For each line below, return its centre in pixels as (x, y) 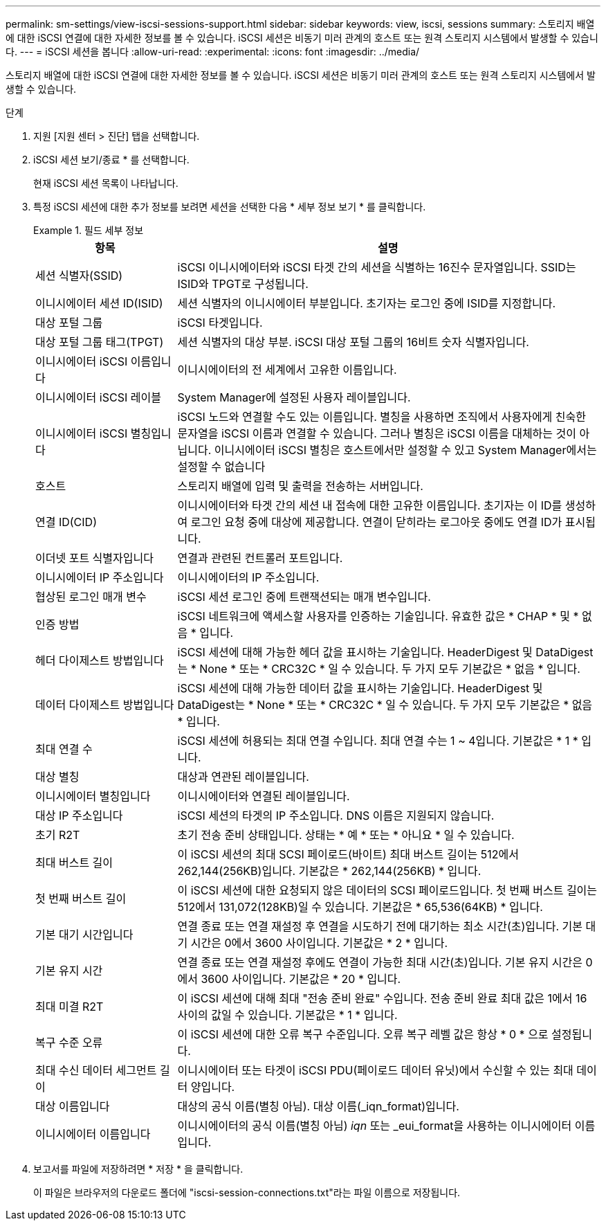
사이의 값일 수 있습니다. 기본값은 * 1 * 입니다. (287, 1015)
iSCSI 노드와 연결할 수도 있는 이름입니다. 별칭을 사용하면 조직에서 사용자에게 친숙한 (382, 417)
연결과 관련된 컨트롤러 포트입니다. (260, 558)
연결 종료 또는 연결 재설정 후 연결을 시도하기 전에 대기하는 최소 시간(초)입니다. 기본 (380, 926)
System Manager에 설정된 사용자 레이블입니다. (294, 397)
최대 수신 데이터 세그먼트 (96, 1070)
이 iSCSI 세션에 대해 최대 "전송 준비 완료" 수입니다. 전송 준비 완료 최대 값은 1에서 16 (382, 998)
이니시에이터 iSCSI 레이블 (98, 397)
